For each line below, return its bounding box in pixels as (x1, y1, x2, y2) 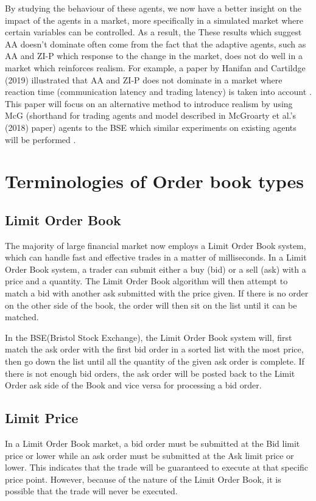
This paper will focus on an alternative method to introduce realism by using (5, 97, 293, 110)
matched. (5, 310, 39, 323)
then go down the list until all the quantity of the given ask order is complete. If (5, 355, 304, 368)
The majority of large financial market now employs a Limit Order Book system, (5, 239, 306, 251)
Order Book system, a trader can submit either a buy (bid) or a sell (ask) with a (5, 262, 306, 275)
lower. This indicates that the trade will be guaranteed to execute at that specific (5, 461, 309, 474)
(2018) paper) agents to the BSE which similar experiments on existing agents (5, 121, 297, 133)
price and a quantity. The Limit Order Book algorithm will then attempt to (5, 275, 288, 287)
